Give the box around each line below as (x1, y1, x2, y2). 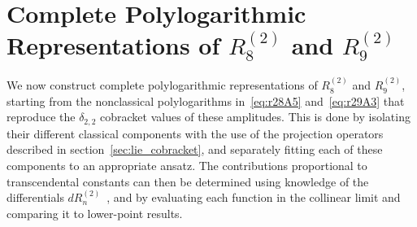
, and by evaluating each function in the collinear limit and (106, 189, 401, 206)
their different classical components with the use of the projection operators (7, 124, 384, 142)
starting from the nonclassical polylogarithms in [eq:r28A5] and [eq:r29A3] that (7, 92, 405, 109)
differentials (7, 189, 64, 206)
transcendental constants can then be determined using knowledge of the (7, 172, 369, 190)
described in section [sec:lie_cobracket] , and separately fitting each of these (7, 141, 383, 158)
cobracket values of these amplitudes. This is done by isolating (100, 108, 410, 125)
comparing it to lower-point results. (7, 204, 183, 221)
